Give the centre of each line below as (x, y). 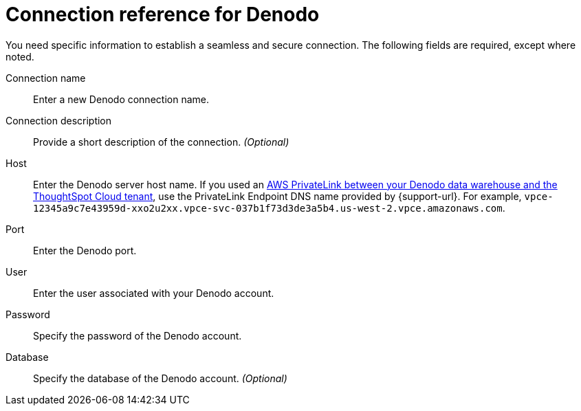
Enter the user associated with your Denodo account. (154, 293)
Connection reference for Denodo (163, 14)
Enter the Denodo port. (85, 250)
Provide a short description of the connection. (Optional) (161, 142)
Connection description (59, 120)
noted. (20, 56)
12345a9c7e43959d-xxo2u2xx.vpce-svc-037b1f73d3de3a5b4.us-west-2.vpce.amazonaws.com (268, 208)
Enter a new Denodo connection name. (121, 99)
